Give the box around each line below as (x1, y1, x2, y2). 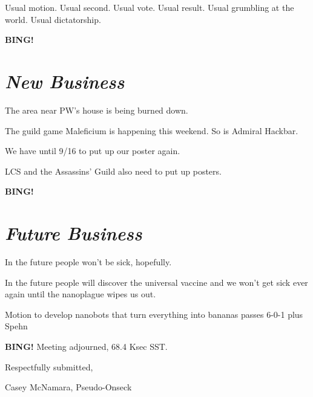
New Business (5, 68, 125, 94)
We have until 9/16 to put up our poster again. (5, 144, 180, 157)
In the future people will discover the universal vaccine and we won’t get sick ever (5, 276, 308, 288)
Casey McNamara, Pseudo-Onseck (5, 381, 132, 393)
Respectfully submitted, (5, 360, 93, 373)
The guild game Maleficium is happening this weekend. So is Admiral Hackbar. (5, 124, 298, 137)
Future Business (5, 221, 142, 246)
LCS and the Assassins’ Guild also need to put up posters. (5, 164, 222, 177)
